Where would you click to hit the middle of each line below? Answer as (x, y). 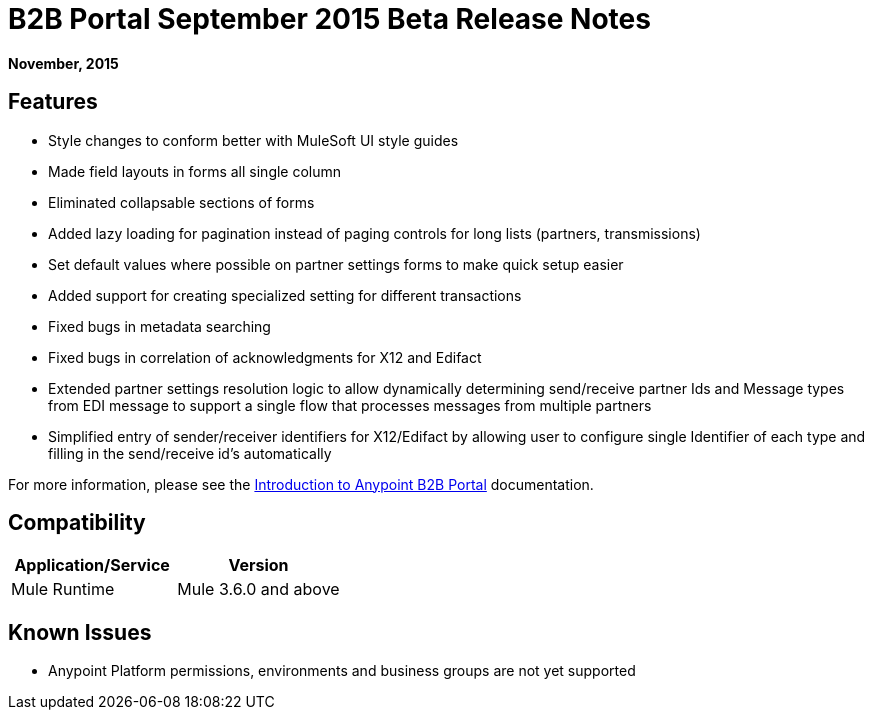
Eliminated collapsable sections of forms (181, 202)
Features (53, 102)
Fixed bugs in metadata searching (159, 326)
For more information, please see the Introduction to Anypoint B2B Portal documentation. (301, 484)
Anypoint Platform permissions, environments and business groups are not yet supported (342, 671)
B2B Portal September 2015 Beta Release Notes (329, 19)
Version (258, 565)
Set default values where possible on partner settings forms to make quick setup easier (336, 264)
